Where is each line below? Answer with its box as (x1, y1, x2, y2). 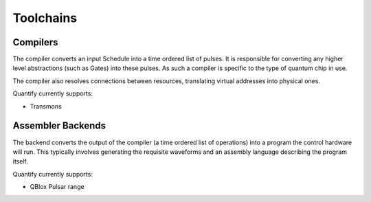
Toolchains (12, 10, 78, 25)
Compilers (12, 36, 58, 48)
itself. (12, 157, 29, 166)
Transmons (30, 102, 62, 110)
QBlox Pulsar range (30, 183, 85, 191)
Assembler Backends (12, 120, 106, 132)
